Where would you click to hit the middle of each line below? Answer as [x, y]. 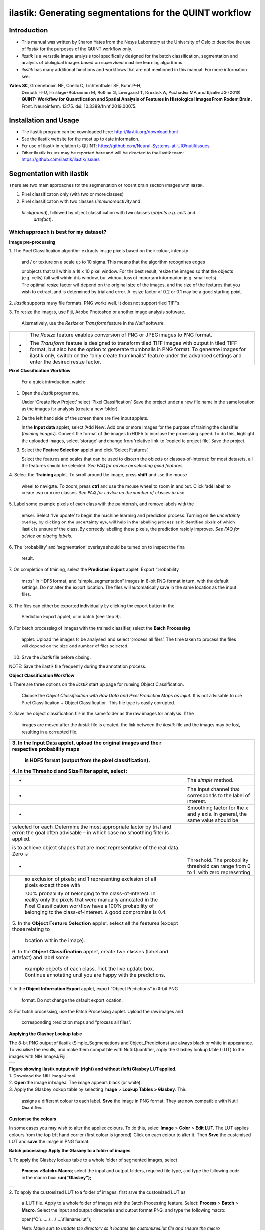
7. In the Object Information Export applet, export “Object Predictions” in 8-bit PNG [93, 989]
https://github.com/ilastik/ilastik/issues [61, 159]
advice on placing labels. [47, 536]
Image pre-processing [32, 242]
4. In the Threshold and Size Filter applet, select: [70, 771]
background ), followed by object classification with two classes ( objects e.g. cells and [108, 213]
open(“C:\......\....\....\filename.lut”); [56, 1219]
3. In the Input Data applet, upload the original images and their [87, 743]
